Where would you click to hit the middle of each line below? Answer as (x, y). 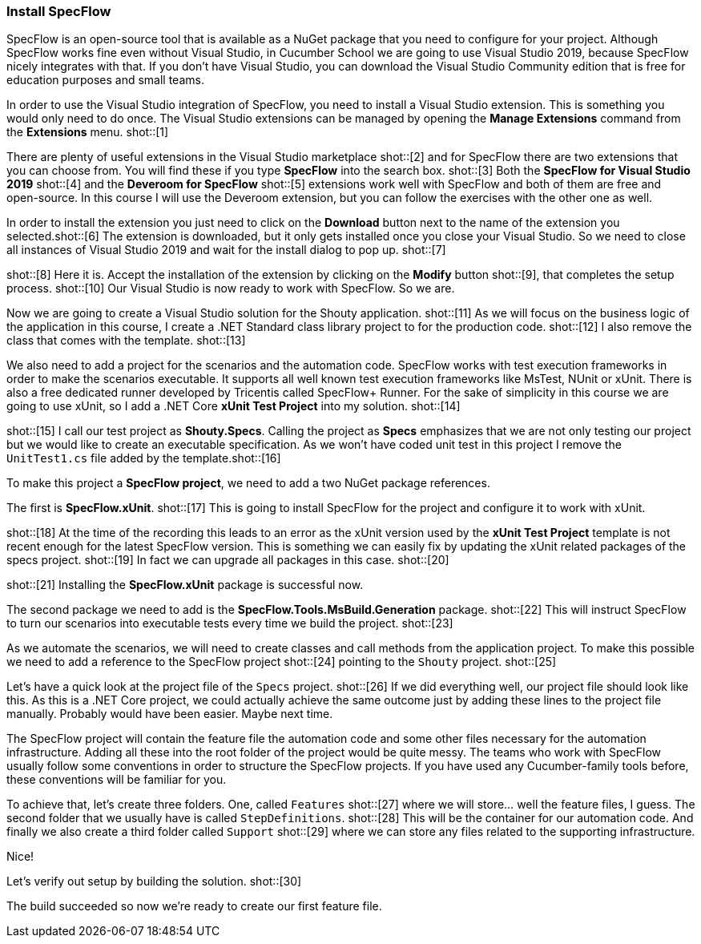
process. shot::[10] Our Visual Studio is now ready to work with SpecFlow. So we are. (231, 288)
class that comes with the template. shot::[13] (126, 341)
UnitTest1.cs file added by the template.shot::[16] (144, 458)
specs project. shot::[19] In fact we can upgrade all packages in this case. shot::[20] (228, 560)
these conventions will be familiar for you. (117, 780)
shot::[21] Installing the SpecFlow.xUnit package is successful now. (185, 585)
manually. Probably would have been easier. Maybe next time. (170, 714)
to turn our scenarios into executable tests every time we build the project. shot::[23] (230, 623)
